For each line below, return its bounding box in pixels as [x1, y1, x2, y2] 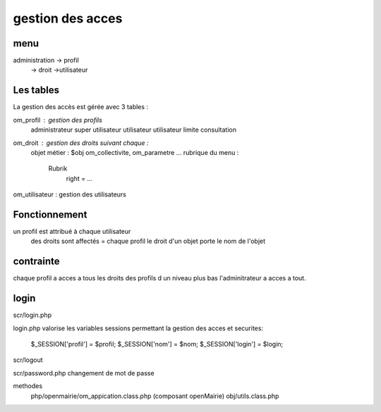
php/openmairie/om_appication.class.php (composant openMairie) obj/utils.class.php [30, 392, 279, 400]
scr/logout [13, 356, 43, 364]
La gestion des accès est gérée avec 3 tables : [13, 103, 148, 111]
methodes [13, 382, 42, 390]
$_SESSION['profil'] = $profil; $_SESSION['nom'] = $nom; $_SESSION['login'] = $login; [30, 339, 284, 348]
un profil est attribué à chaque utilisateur [13, 227, 131, 235]
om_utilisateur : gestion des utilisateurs [13, 190, 126, 199]
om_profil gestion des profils [13, 116, 102, 124]
